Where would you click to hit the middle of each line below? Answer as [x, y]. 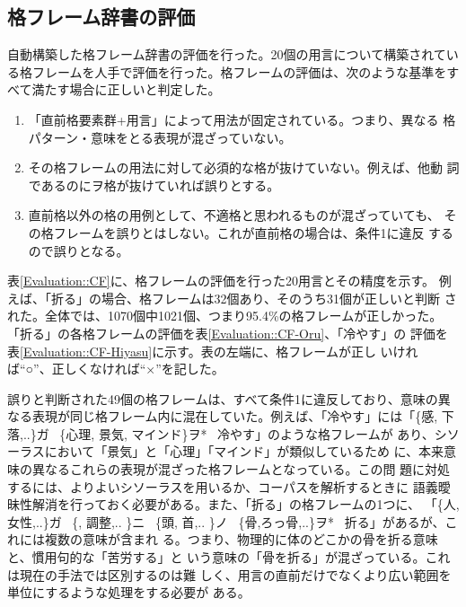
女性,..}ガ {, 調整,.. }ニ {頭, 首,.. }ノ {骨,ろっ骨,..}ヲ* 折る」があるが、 [226, 521]
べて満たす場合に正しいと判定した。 [114, 89]
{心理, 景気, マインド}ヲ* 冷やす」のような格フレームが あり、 [247, 433]
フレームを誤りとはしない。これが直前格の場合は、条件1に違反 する [254, 232]
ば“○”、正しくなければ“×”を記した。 [116, 369]
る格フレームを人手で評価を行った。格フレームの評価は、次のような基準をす [233, 71]
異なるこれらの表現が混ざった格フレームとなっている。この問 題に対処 [241, 469]
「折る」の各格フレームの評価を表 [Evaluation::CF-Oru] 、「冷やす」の [207, 333]
